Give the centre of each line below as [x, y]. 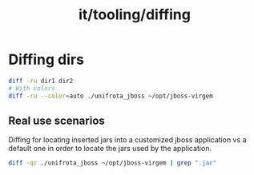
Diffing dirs [46, 60]
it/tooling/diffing [135, 15]
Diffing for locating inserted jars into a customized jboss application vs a [127, 140]
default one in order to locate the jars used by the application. [110, 149]
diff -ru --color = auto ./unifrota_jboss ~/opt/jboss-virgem [111, 96]
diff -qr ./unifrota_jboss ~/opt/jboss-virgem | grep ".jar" [113, 163]
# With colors [32, 88]
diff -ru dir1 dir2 [41, 81]
